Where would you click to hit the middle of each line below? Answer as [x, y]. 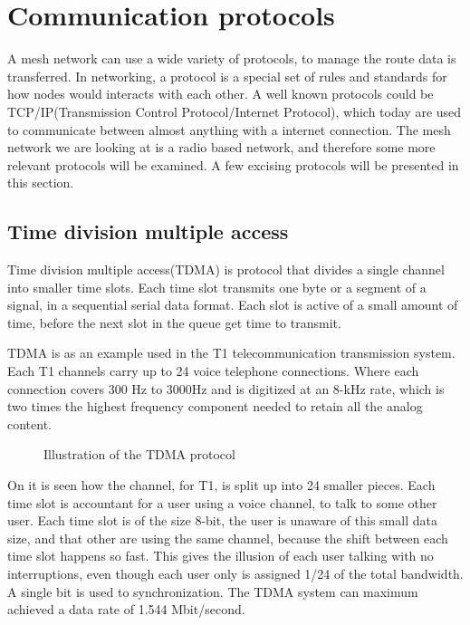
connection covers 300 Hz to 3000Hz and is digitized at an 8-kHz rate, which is [226, 388]
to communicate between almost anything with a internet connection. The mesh [229, 129]
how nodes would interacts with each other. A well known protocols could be [221, 94]
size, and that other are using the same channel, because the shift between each [228, 538]
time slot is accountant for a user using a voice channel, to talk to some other [222, 502]
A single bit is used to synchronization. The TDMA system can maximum [213, 591]
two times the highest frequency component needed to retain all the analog [215, 406]
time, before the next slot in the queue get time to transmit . [174, 322]
